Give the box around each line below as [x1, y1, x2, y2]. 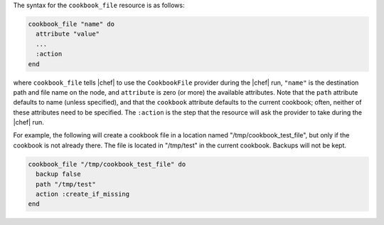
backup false [36, 170, 81, 178]
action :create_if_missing [36, 190, 130, 199]
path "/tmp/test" [36, 180, 96, 188]
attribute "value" [36, 30, 100, 38]
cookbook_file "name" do [28, 20, 115, 28]
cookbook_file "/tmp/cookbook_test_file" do [28, 160, 186, 168]
